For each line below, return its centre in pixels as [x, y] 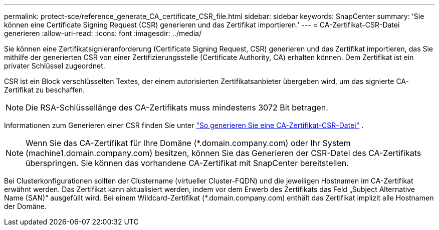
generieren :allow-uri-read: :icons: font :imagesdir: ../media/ [103, 33]
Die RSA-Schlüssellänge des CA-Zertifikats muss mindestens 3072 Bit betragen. [177, 107]
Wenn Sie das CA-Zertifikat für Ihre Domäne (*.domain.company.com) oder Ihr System [188, 143]
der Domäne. [26, 206]
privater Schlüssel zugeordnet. [55, 66]
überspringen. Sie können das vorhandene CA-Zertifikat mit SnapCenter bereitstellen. [187, 163]
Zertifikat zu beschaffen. [45, 90]
